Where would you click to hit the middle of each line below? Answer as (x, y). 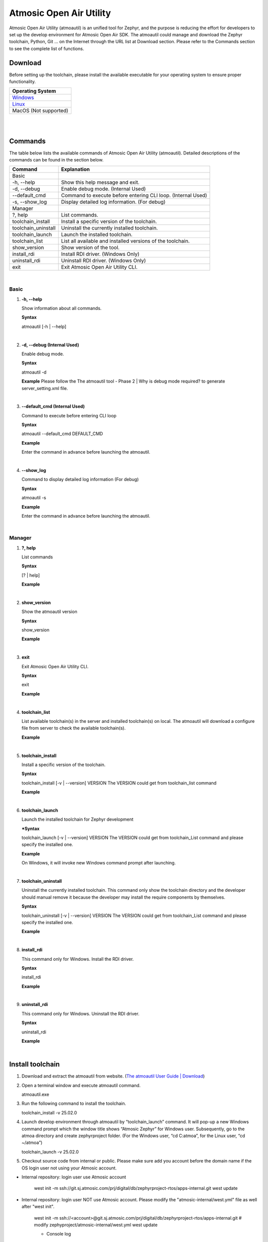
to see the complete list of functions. (47, 48)
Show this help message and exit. (100, 182)
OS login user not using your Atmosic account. (69, 1168)
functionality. (23, 81)
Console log (59, 1234)
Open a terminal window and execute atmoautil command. (81, 1085)
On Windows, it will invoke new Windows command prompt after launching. (99, 863)
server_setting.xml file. (45, 388)
